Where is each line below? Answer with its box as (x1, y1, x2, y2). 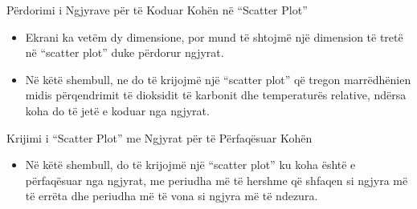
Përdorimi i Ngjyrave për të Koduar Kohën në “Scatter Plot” (6, 2, 308, 18)
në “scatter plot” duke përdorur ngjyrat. (25, 44, 224, 61)
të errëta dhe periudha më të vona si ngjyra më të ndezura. (25, 187, 318, 204)
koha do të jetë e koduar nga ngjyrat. (25, 102, 210, 119)
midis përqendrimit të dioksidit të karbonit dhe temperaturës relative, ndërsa (25, 86, 407, 103)
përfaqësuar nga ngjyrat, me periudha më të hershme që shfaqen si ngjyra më (25, 171, 408, 188)
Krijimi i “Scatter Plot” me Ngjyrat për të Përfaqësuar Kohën (6, 129, 313, 146)
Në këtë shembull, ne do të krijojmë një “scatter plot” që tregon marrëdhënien (25, 70, 411, 87)
